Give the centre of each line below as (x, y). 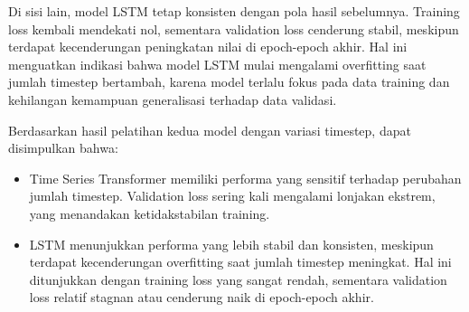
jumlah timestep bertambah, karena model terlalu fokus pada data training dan (229, 82)
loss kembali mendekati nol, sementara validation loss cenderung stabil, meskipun (234, 28)
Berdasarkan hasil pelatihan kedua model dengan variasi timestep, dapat (210, 130)
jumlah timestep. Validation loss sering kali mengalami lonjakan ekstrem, (232, 196)
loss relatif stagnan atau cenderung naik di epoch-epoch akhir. (202, 297)
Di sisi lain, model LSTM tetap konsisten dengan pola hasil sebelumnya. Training (234, 11)
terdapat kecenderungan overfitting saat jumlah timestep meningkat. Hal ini (240, 262)
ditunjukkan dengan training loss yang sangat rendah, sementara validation (238, 279)
